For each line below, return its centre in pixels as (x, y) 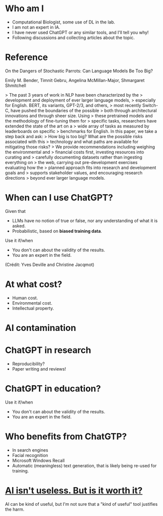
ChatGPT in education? (53, 389)
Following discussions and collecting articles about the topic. (73, 38)
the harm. (15, 509)
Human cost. (25, 298)
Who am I (24, 9)
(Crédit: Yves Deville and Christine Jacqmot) (50, 265)
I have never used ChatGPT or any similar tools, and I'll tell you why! (80, 32)
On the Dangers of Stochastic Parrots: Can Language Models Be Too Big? (79, 71)
